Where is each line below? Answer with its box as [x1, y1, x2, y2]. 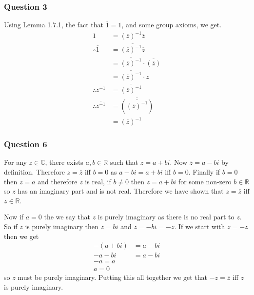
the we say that [44, 212, 90, 222]
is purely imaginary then [25, 221, 98, 231]
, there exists [45, 157, 83, 167]
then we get [4, 231, 39, 241]
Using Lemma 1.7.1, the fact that [4, 20, 104, 30]
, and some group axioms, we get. [121, 20, 222, 30]
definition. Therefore [4, 166, 65, 177]
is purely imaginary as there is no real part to [98, 212, 234, 222]
